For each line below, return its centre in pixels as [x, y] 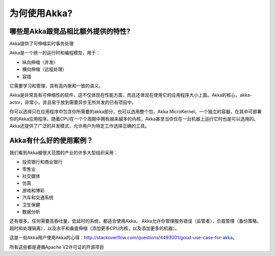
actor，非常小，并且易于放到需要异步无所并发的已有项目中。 [73, 102]
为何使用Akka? [41, 13]
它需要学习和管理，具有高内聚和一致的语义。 [56, 86]
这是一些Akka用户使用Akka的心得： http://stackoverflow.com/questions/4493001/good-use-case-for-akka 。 [123, 238]
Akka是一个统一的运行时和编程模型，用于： [55, 53]
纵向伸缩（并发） [40, 62]
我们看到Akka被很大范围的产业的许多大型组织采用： [64, 152]
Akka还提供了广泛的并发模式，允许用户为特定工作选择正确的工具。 [79, 126]
